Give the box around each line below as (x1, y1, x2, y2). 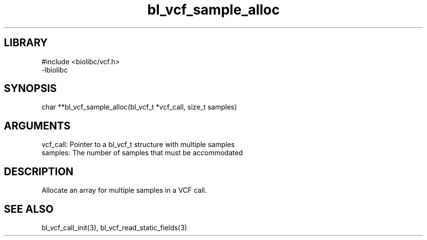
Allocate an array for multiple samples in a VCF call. (41, 186, 207, 195)
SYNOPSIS (4, 82, 57, 95)
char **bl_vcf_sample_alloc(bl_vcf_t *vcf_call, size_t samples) (41, 103, 237, 111)
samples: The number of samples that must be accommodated (41, 148, 243, 157)
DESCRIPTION (4, 165, 74, 178)
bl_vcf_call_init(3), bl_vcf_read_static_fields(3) (41, 223, 187, 232)
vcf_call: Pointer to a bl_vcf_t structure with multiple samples (41, 140, 235, 149)
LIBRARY (4, 37, 48, 49)
